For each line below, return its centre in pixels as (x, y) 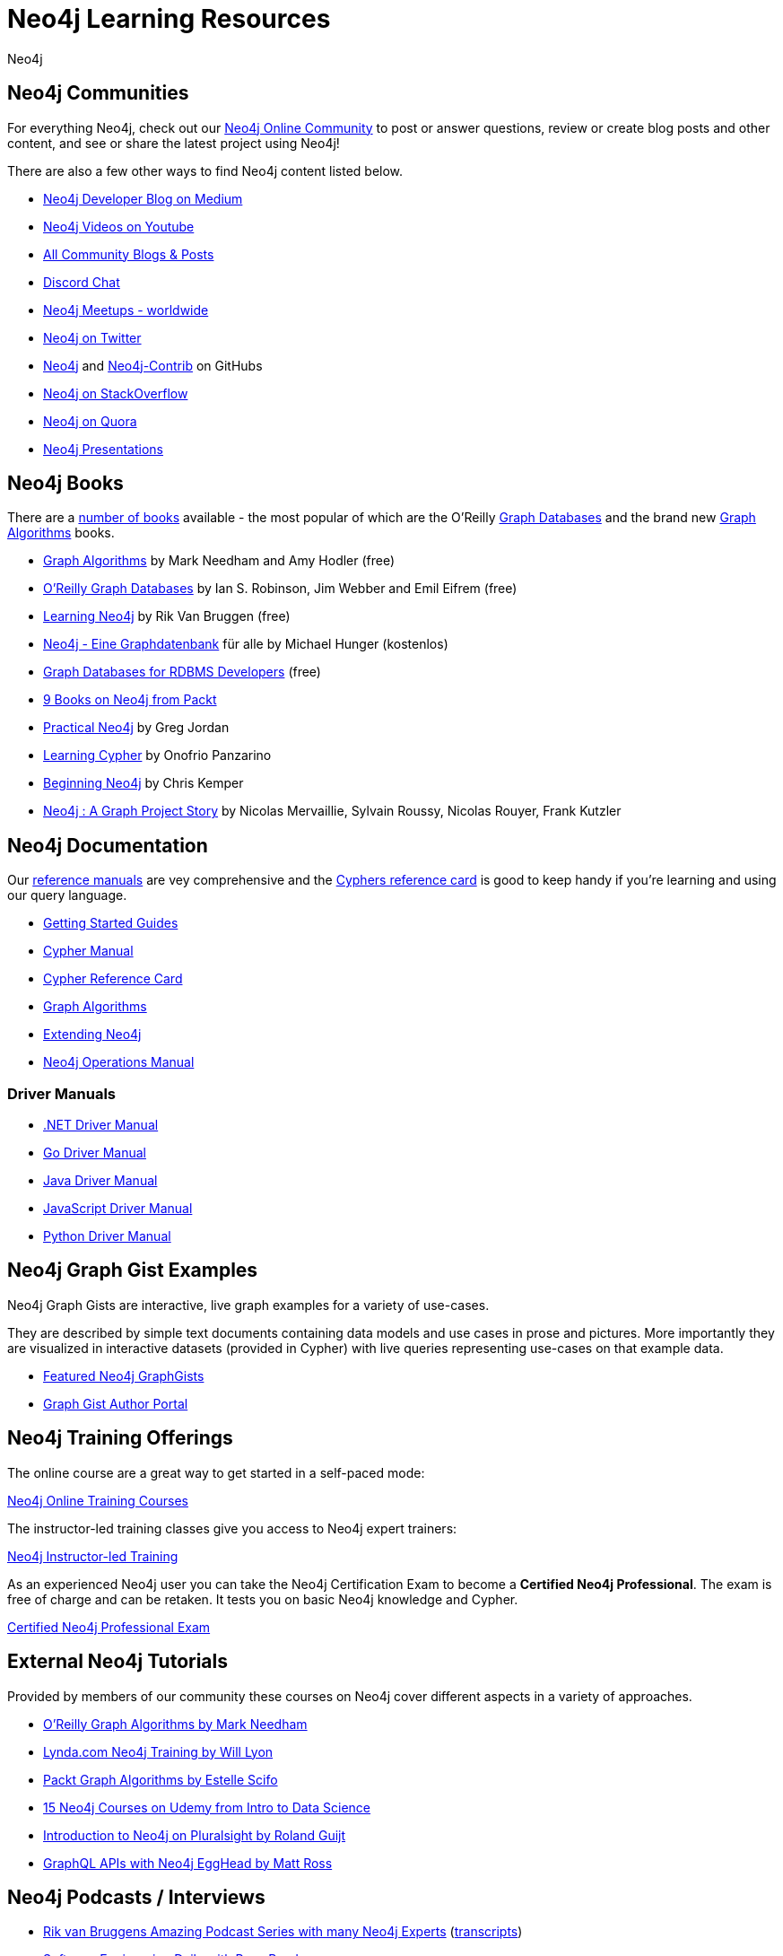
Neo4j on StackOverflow (116, 393)
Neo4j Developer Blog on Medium (143, 198)
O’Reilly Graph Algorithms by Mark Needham (175, 1724)
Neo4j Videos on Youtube (119, 226)
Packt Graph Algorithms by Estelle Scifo (161, 1779)
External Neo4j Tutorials (118, 1662)
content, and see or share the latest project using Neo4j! (174, 143)
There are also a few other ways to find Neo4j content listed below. (205, 170)
